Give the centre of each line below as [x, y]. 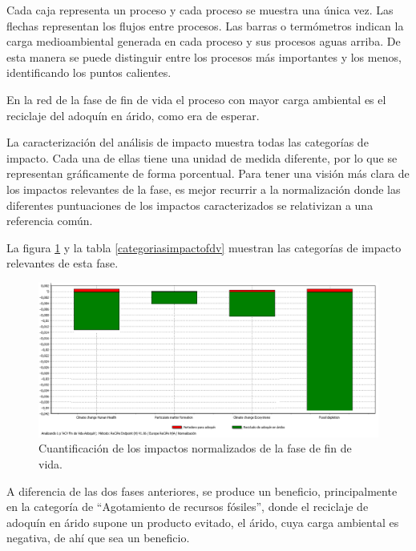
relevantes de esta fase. [63, 263]
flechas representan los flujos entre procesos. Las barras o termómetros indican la [205, 25]
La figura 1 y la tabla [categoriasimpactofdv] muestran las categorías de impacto [204, 247]
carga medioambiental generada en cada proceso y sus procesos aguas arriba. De [204, 41]
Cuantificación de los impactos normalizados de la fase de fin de [195, 448]
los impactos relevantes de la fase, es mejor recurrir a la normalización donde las [204, 189]
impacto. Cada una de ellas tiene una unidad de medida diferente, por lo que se [202, 157]
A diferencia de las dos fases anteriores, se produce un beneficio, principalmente [202, 491]
